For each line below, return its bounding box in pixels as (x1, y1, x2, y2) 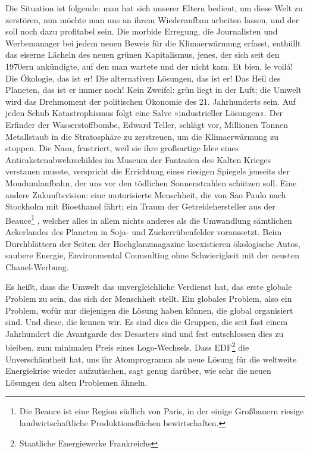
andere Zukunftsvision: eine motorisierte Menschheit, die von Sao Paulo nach (5, 188, 286, 201)
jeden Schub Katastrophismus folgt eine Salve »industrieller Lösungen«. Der (5, 107, 283, 119)
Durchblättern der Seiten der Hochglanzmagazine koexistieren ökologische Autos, (5, 237, 300, 249)
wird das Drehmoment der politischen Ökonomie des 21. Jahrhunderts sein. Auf (5, 95, 296, 107)
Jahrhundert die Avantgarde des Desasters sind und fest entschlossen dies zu (5, 327, 284, 339)
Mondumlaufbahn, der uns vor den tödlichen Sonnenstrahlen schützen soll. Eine (5, 176, 297, 189)
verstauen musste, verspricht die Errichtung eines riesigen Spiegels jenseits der (5, 165, 290, 177)
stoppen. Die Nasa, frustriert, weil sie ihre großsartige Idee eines (5, 142, 239, 154)
